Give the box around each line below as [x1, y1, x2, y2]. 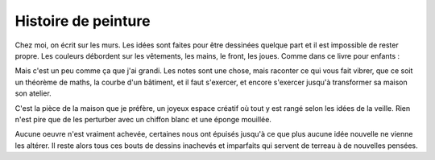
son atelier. [14, 88, 52, 98]
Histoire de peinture [14, 12, 151, 30]
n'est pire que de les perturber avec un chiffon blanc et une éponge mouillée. [14, 114, 271, 124]
